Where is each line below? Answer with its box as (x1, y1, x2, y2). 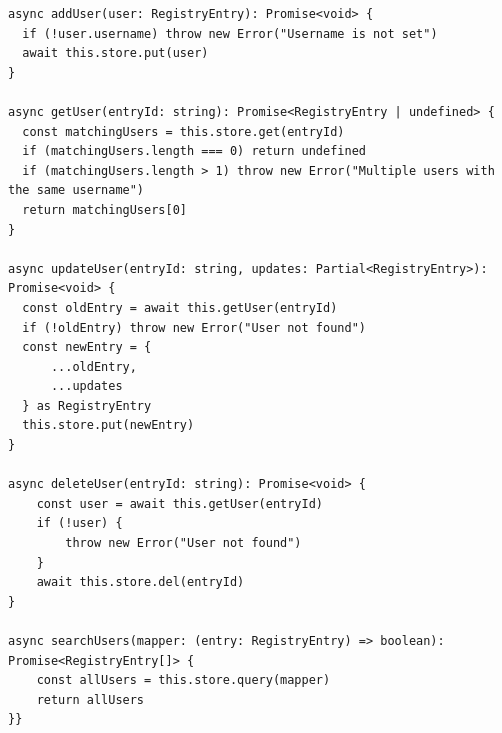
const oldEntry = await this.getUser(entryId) (22, 300, 338, 315)
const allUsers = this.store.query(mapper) (36, 673, 331, 688)
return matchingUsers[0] (22, 202, 187, 217)
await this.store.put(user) (22, 46, 209, 61)
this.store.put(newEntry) (22, 418, 195, 433)
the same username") (8, 183, 145, 198)
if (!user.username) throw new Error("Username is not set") (22, 26, 438, 41)
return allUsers (36, 692, 145, 707)
